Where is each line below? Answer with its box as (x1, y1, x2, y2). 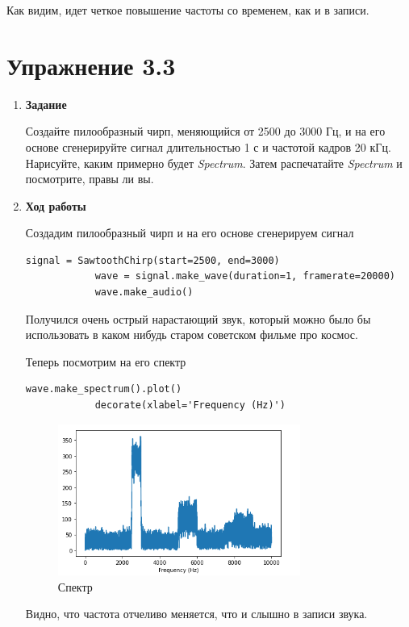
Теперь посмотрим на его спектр (25, 353, 186, 370)
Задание (25, 95, 67, 112)
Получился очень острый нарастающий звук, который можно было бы (25, 310, 371, 327)
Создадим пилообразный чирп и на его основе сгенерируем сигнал (25, 224, 354, 241)
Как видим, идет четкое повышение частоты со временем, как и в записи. (6, 2, 369, 18)
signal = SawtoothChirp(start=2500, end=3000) (25, 254, 280, 266)
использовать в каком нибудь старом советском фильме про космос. (25, 326, 358, 343)
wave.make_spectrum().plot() (25, 383, 182, 395)
